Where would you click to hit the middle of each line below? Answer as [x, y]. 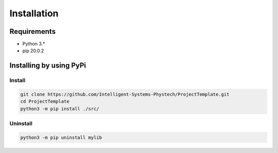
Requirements [33, 31]
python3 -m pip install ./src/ [60, 108]
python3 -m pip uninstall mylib [61, 137]
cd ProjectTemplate [45, 102]
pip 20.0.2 [33, 51]
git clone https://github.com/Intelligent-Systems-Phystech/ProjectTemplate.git [125, 94]
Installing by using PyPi [48, 66]
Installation [34, 13]
